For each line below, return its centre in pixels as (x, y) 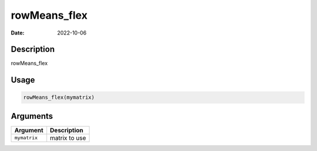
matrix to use (68, 138)
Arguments (32, 116)
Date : (18, 33)
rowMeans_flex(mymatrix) (59, 97)
